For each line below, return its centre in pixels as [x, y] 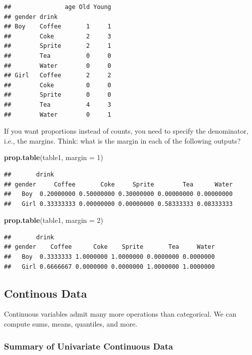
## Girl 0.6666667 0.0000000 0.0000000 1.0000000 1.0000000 [110, 266]
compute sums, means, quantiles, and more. [71, 324]
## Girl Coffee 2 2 [58, 76]
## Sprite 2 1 [58, 46]
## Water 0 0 [58, 66]
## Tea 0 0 [58, 56]
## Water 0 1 [58, 114]
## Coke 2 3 [58, 36]
